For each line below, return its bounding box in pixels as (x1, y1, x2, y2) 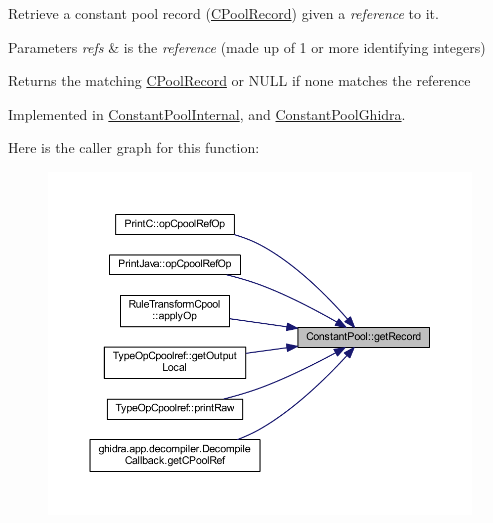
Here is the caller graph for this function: (8, 137, 260, 158)
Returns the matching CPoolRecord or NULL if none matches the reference (8, 70, 471, 91)
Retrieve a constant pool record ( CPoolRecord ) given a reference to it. (8, 3, 439, 23)
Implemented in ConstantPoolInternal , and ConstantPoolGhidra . (8, 103, 406, 124)
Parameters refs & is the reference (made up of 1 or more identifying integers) (8, 36, 486, 57)
